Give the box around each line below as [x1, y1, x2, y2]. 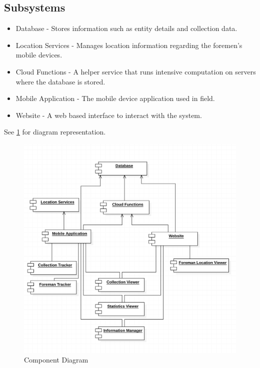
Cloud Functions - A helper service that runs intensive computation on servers [15, 66, 256, 76]
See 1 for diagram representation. [4, 126, 106, 137]
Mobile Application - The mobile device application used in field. [15, 93, 215, 103]
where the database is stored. [15, 76, 105, 86]
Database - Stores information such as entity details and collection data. [15, 23, 237, 33]
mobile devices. [15, 49, 62, 60]
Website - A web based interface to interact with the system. [15, 109, 202, 120]
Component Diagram [24, 354, 88, 365]
